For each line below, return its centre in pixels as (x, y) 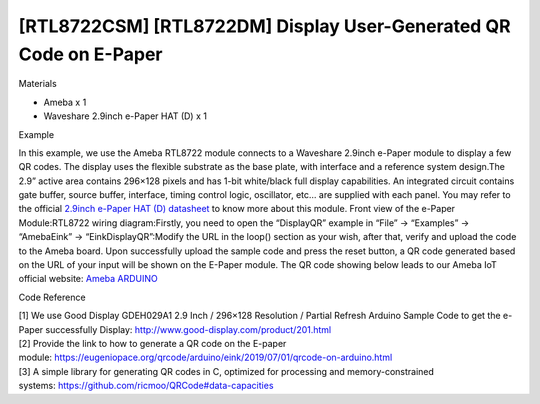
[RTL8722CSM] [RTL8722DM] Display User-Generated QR (264, 26)
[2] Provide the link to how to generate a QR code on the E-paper (152, 343)
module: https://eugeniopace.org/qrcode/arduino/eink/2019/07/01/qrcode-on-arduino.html (205, 357)
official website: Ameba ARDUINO (88, 279)
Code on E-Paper (90, 54)
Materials (37, 84)
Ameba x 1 (65, 102)
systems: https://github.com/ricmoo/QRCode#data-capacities (146, 386)
